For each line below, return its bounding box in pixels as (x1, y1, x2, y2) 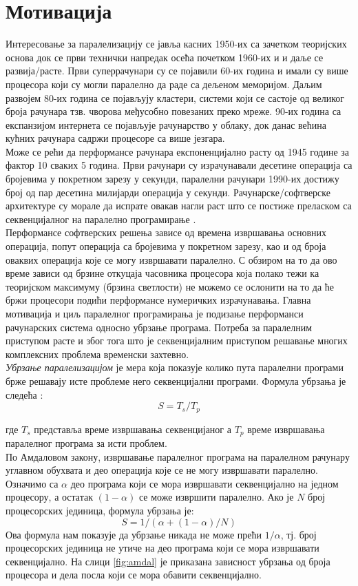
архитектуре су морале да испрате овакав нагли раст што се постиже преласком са (6, 198, 352, 213)
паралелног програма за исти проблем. (6, 436, 167, 450)
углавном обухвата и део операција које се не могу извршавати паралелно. (6, 463, 318, 477)
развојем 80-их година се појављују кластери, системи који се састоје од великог (6, 90, 345, 105)
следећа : (6, 387, 43, 401)
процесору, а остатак (6, 490, 94, 504)
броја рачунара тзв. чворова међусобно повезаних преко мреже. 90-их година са (6, 104, 341, 118)
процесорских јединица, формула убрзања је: (6, 503, 194, 518)
